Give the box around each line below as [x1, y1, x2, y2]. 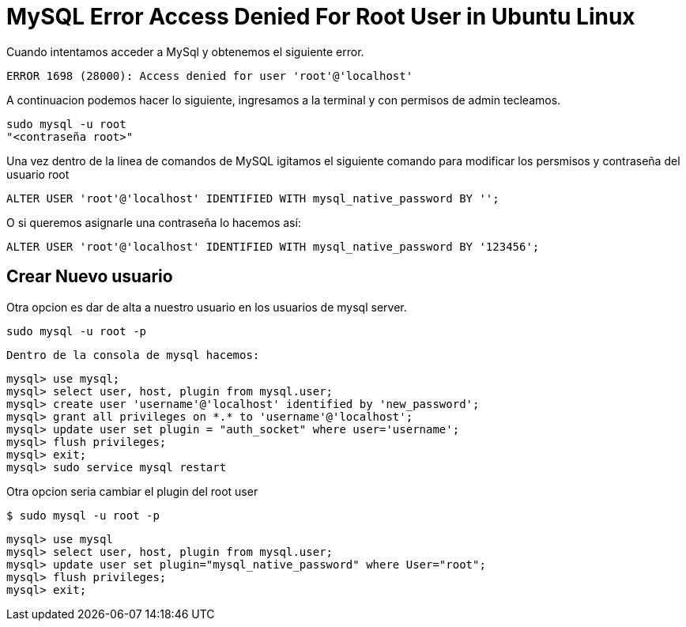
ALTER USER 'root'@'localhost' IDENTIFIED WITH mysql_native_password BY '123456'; [6, 240, 540, 253]
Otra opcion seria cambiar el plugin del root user [6, 484, 258, 498]
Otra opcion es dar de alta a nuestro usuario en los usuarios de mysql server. [6, 300, 407, 314]
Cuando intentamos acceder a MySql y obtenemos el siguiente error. [6, 44, 364, 59]
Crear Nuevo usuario [6, 266, 173, 287]
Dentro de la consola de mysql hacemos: [6, 348, 260, 361]
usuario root [6, 167, 70, 181]
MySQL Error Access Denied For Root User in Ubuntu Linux [6, 3, 635, 30]
